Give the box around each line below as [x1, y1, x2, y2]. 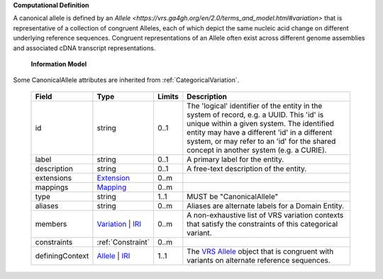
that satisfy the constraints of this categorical [187, 219, 338, 229]
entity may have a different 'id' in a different [187, 127, 333, 137]
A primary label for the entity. [187, 154, 284, 164]
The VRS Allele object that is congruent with [187, 246, 334, 256]
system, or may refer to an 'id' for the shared [187, 136, 336, 146]
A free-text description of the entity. [187, 164, 307, 173]
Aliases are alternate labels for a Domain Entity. [187, 200, 344, 210]
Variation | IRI [96, 219, 142, 229]
